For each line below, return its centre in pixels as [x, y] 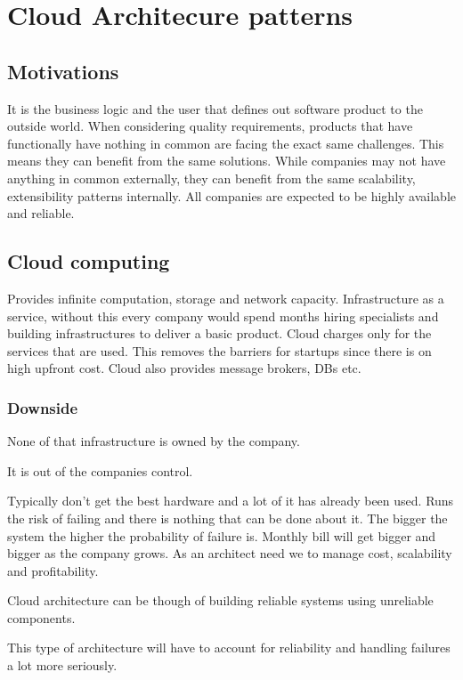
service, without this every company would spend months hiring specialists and [223, 316]
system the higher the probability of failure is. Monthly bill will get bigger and [222, 535]
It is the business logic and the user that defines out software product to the [215, 108]
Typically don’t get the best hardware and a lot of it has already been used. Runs [231, 501]
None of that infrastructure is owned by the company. [154, 441]
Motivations [63, 71]
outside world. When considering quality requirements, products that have [210, 126]
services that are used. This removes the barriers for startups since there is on [219, 350]
